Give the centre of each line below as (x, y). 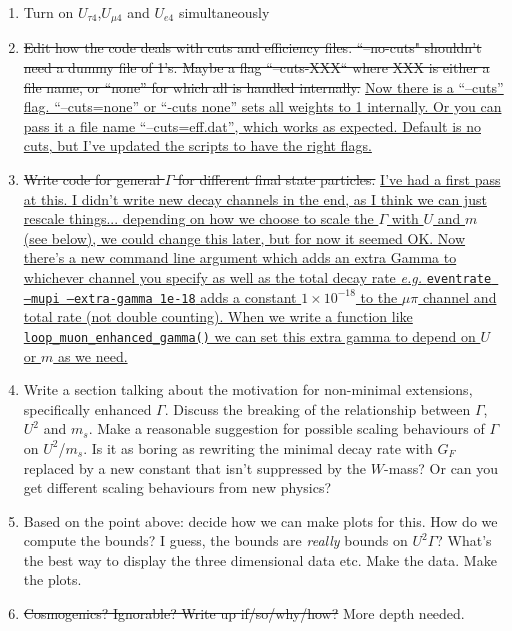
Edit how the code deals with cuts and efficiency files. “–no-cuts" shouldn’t (252, 47)
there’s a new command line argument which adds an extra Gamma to (240, 257)
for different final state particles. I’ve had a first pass (339, 179)
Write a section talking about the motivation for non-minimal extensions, (248, 389)
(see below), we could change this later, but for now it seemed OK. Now (244, 237)
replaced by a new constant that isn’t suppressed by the (195, 467)
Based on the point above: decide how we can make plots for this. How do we (260, 520)
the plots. (52, 579)
